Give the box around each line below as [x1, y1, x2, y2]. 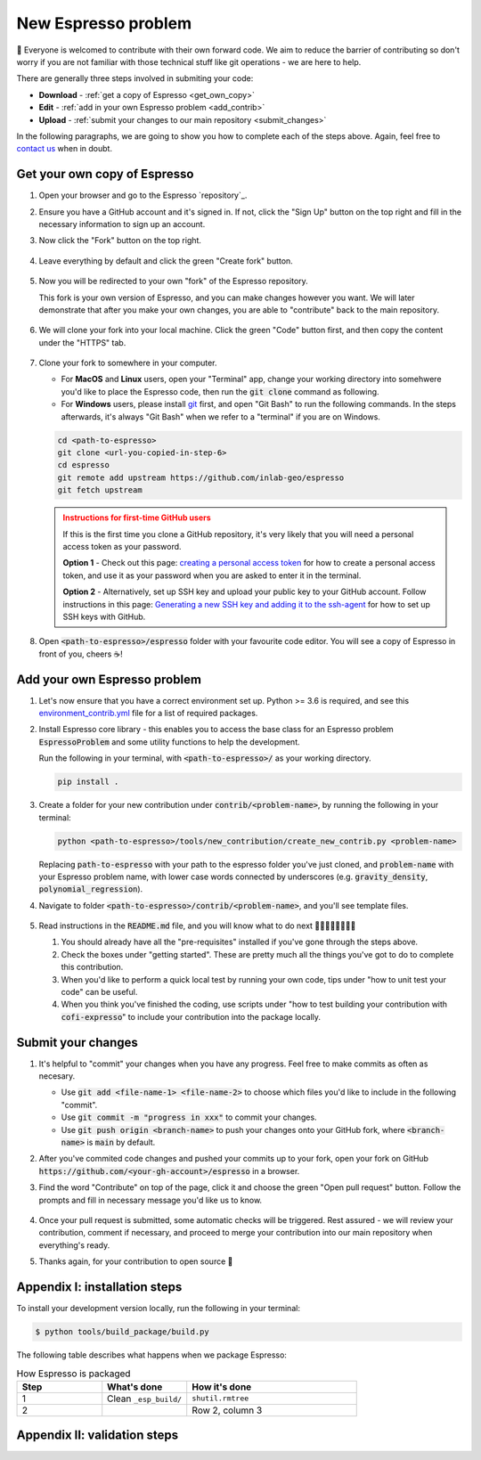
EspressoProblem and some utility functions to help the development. [38, 736, 300, 747]
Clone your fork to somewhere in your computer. [38, 357, 217, 369]
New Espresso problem [16, 13, 192, 33]
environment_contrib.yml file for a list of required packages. [38, 708, 258, 718]
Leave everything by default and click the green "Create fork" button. [38, 255, 293, 266]
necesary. [38, 1071, 76, 1081]
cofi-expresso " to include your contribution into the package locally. [61, 1011, 321, 1022]
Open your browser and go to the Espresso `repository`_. [38, 190, 248, 200]
